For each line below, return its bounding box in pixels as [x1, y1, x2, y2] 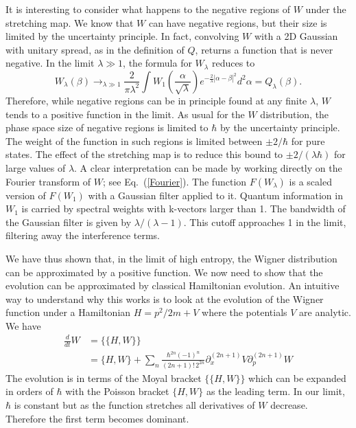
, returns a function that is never [195, 42, 333, 56]
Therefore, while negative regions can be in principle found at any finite [5, 93, 307, 107]
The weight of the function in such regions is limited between [5, 133, 263, 148]
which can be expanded [248, 370, 346, 385]
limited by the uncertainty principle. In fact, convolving [5, 29, 239, 43]
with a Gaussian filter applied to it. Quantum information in [88, 188, 343, 202]
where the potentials [202, 305, 287, 319]
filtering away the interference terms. [5, 228, 160, 243]
